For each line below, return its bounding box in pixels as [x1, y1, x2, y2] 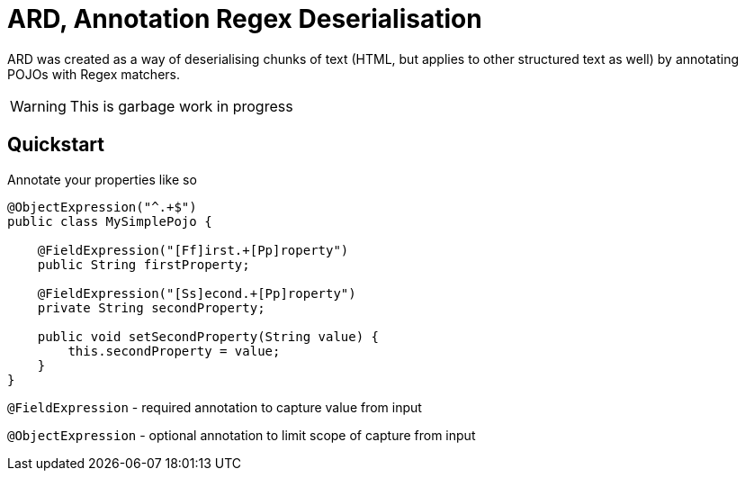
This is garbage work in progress [69, 96, 293, 115]
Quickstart [7, 133, 105, 157]
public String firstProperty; [37, 257, 250, 272]
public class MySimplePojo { [7, 213, 212, 229]
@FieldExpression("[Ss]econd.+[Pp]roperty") [37, 285, 356, 301]
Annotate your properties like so [7, 171, 197, 187]
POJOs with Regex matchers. [7, 66, 180, 82]
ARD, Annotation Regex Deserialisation [7, 4, 482, 34]
